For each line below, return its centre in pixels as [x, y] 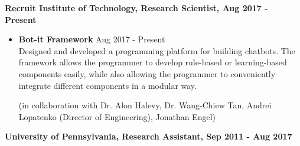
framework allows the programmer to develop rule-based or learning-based [153, 62]
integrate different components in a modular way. [107, 85]
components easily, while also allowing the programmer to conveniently [147, 73]
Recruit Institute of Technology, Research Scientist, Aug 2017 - [136, 8]
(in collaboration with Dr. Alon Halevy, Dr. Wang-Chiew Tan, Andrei [145, 105]
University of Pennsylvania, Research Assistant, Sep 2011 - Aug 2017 [149, 136]
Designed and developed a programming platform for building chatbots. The [157, 50]
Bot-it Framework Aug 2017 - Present [92, 39]
